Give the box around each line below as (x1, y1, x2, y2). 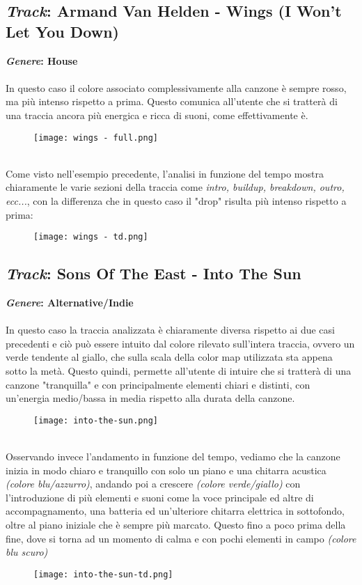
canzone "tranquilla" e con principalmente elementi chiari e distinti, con (6, 377, 310, 391)
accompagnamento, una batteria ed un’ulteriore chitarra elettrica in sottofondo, (6, 504, 345, 518)
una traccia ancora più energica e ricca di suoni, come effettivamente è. (6, 107, 308, 122)
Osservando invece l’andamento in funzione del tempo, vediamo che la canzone (6, 449, 340, 464)
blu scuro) (6, 545, 48, 559)
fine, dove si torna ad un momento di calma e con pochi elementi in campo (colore (6, 531, 356, 545)
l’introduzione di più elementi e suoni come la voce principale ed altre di (6, 490, 314, 504)
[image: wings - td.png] (33, 232, 148, 242)
